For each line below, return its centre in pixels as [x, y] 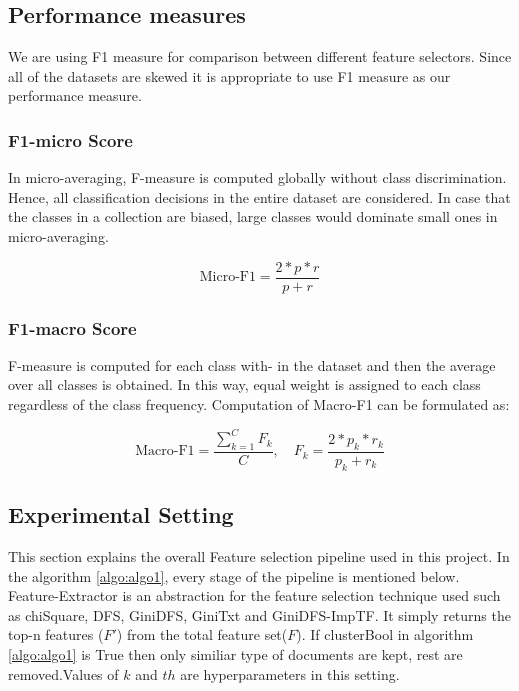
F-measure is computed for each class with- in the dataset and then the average [252, 364]
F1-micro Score [70, 139]
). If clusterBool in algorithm [385, 634]
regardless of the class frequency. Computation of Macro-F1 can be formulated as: [259, 404]
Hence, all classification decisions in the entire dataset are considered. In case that [259, 196]
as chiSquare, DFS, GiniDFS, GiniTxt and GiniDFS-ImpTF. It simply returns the [259, 614]
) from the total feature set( [202, 634]
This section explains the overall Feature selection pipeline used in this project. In [259, 555]
